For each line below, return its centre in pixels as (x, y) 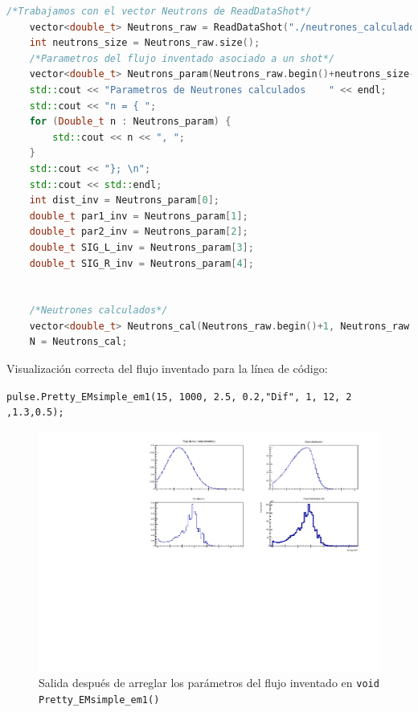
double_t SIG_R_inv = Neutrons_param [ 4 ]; (141, 263)
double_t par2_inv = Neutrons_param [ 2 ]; (139, 232)
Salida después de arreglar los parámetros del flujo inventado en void (209, 683)
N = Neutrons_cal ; (78, 342)
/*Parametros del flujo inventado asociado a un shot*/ (182, 58)
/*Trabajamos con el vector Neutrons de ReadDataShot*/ (159, 11)
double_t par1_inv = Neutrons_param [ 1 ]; (139, 216)
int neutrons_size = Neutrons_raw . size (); (145, 43)
